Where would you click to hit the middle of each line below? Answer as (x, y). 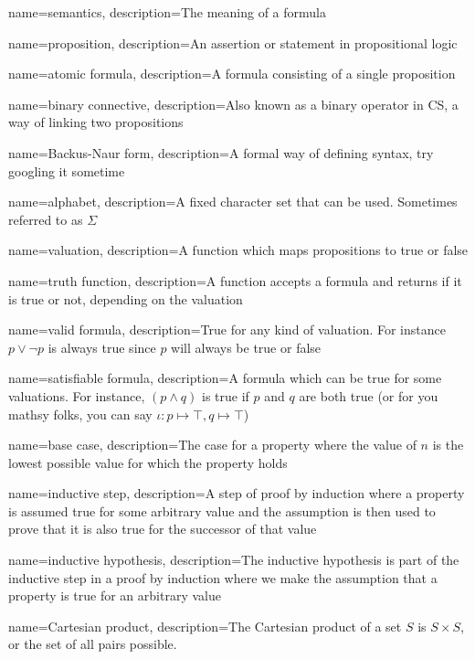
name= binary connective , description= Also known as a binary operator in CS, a (233, 104)
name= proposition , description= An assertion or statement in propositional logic (233, 43)
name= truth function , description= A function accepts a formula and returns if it (235, 280)
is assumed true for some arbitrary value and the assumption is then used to (222, 510)
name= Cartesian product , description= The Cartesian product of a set (205, 626)
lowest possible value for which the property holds (148, 462)
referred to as (46, 219)
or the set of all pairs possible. (93, 644)
